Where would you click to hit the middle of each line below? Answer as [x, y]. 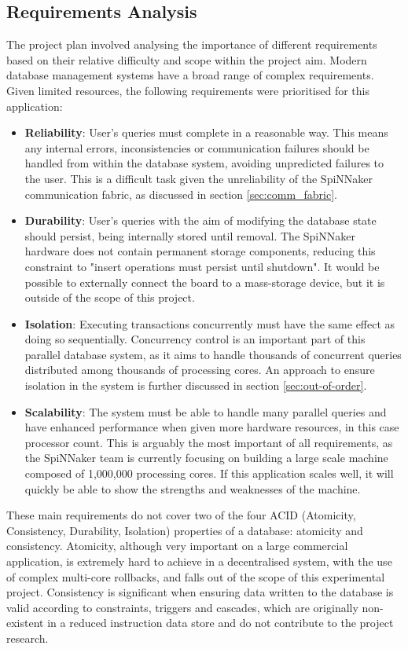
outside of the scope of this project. [110, 297]
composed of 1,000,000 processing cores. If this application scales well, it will [209, 473]
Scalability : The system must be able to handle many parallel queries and [206, 411]
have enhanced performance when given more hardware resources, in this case [212, 427]
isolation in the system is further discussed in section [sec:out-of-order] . [196, 385]
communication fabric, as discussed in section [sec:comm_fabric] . [181, 194]
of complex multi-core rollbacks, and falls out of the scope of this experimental [196, 576]
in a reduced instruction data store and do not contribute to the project [221, 623]
